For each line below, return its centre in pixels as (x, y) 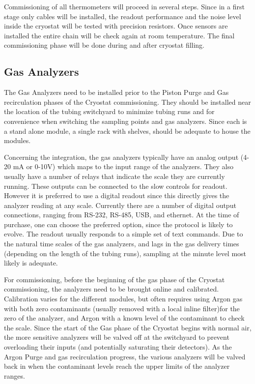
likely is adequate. (31, 263)
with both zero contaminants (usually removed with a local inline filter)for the (122, 308)
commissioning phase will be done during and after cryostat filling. (104, 45)
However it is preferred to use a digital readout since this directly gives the (117, 195)
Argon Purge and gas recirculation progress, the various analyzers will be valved (125, 356)
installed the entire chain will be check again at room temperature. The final (119, 35)
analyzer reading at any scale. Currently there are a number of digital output (120, 205)
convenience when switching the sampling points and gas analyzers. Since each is (126, 121)
